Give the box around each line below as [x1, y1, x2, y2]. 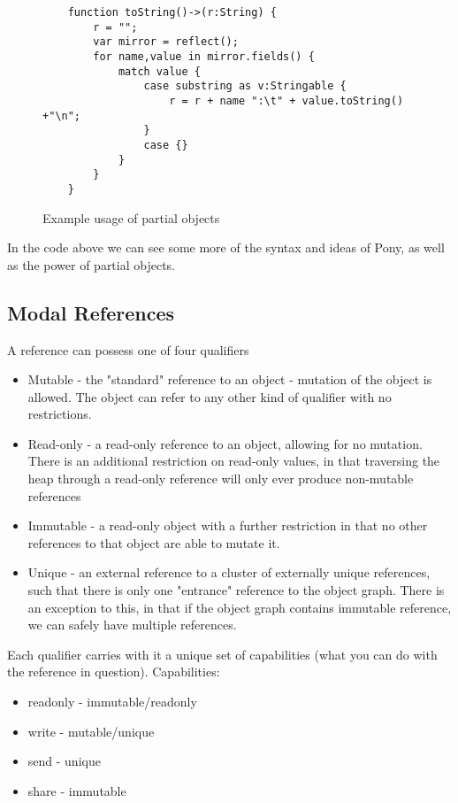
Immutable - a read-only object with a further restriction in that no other [27, 516, 428, 535]
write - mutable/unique [27, 722, 155, 740]
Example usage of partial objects [42, 208, 220, 227]
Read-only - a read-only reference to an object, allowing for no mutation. [27, 434, 423, 452]
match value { [118, 65, 201, 78]
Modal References [7, 298, 174, 326]
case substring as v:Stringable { [143, 80, 347, 93]
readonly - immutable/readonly [27, 692, 197, 711]
